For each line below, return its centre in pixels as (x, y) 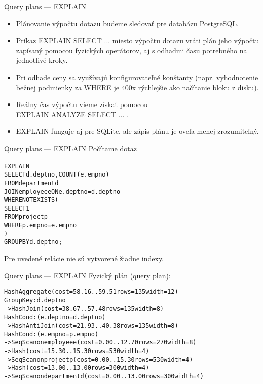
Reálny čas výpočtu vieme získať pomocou (82, 104)
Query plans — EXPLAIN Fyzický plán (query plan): (87, 275)
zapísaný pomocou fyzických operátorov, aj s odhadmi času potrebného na (131, 50)
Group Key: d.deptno (35, 300)
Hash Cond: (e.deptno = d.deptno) (55, 317)
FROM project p (26, 217)
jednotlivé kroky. (42, 60)
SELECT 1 (17, 208)
